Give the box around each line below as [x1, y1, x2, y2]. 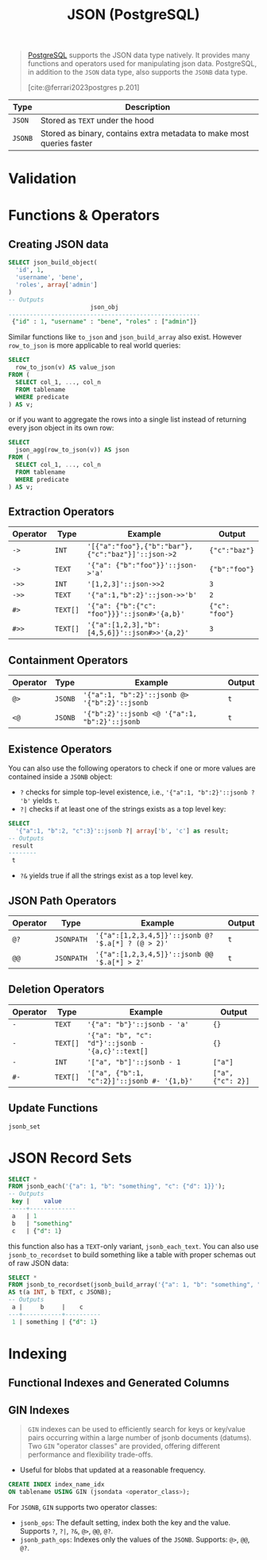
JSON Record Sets [8, 1149, 133, 1166]
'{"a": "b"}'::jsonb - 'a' [87, 1019, 189, 1029]
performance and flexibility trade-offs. [27, 1449, 153, 1460]
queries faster [40, 138, 93, 149]
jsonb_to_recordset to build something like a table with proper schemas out [8, 1250, 256, 1259]
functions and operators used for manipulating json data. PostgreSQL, [27, 59, 257, 68]
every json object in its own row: [8, 423, 114, 433]
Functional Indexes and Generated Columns [8, 1376, 230, 1390]
